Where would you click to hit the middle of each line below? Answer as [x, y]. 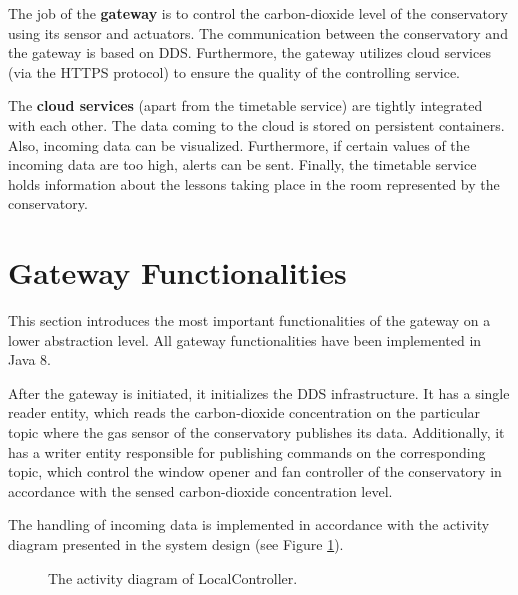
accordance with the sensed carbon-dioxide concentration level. [200, 490]
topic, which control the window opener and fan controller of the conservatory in [255, 471]
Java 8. [29, 359]
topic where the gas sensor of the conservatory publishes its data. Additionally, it [256, 432]
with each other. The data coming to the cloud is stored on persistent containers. [256, 124]
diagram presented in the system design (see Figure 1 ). [176, 544]
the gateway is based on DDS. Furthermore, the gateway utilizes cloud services [249, 52]
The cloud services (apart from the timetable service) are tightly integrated [245, 105]
